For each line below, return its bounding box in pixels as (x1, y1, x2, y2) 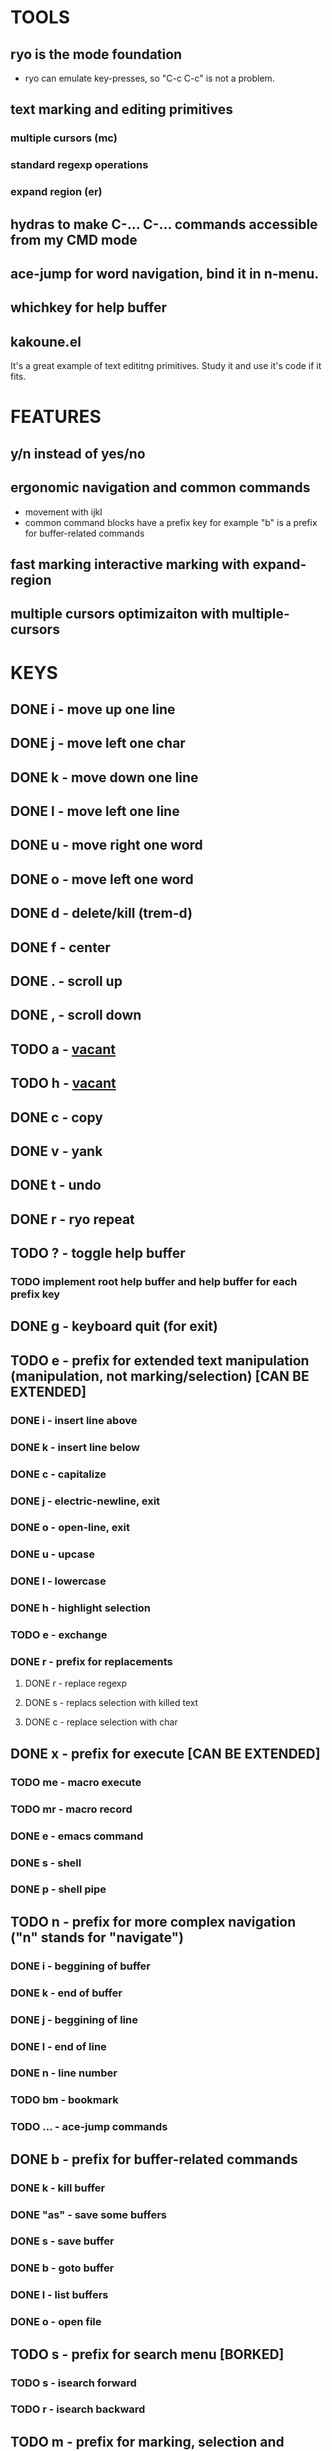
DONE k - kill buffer (10, 2181, 106, 2195)
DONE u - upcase (10, 1547, 95, 1561)
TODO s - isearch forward (10, 2376, 137, 2390)
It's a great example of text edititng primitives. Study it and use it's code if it (10, 360, 322, 372)
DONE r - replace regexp (24, 1677, 128, 1690)
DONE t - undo (10, 1177, 102, 1194)
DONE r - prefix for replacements (10, 1655, 173, 1669)
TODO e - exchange (10, 1628, 108, 1642)
